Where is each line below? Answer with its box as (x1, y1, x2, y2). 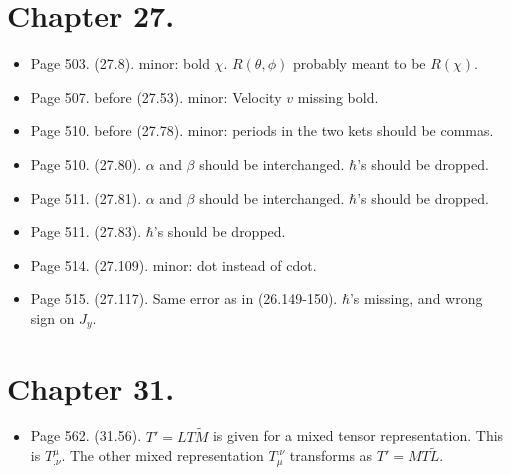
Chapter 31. (7, 367, 175, 408)
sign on (30, 307, 75, 328)
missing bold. (297, 86, 379, 107)
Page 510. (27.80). (30, 153, 142, 174)
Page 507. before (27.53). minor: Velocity (30, 86, 282, 107)
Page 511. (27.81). (30, 187, 142, 208)
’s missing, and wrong (349, 288, 483, 309)
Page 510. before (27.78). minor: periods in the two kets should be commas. (30, 120, 494, 141)
